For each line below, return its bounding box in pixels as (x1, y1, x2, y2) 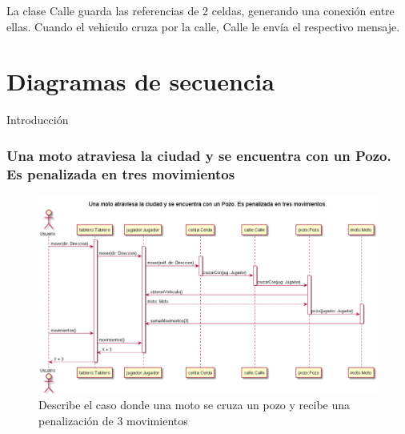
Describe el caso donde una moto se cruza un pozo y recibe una (38, 396, 351, 413)
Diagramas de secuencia (6, 65, 275, 98)
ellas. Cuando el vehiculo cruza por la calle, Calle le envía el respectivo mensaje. (6, 18, 400, 34)
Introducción (6, 111, 69, 128)
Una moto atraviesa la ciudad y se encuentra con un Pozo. (6, 145, 391, 165)
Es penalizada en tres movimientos (6, 163, 235, 183)
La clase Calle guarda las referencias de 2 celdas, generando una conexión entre (6, 2, 395, 18)
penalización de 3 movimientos (38, 412, 188, 429)
